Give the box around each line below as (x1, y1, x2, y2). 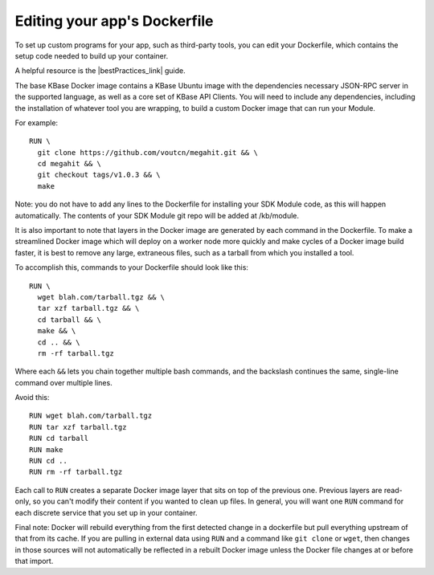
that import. (14, 557, 54, 566)
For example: (14, 117, 59, 128)
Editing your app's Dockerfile (14, 12, 214, 30)
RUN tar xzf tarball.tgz (29, 422, 127, 431)
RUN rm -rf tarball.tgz (29, 467, 123, 477)
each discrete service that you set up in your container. (14, 508, 198, 517)
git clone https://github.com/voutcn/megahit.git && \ (37, 148, 259, 157)
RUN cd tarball (29, 434, 89, 443)
